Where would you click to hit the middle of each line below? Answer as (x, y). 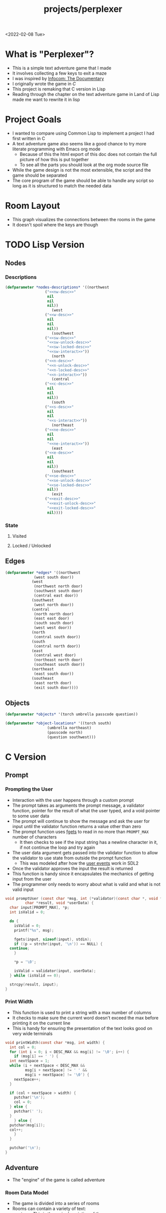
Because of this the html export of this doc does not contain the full (88, 154)
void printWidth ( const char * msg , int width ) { (55, 1042)
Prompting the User (29, 789)
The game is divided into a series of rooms (56, 1204)
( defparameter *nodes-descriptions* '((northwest (57, 287)
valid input (23, 889)
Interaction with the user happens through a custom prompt (73, 800)
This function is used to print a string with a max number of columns (82, 1012)
